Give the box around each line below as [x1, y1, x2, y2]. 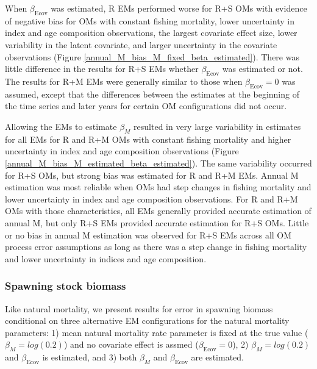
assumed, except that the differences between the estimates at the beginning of [5, 87, 299, 100]
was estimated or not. [222, 62, 303, 75]
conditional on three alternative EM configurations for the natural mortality [5, 314, 290, 327]
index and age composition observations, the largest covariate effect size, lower [5, 26, 297, 39]
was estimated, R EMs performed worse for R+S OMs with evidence [51, 2, 307, 14]
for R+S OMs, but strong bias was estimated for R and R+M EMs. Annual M [5, 168, 299, 181]
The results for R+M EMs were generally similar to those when [5, 74, 243, 87]
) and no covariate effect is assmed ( [63, 338, 199, 351]
